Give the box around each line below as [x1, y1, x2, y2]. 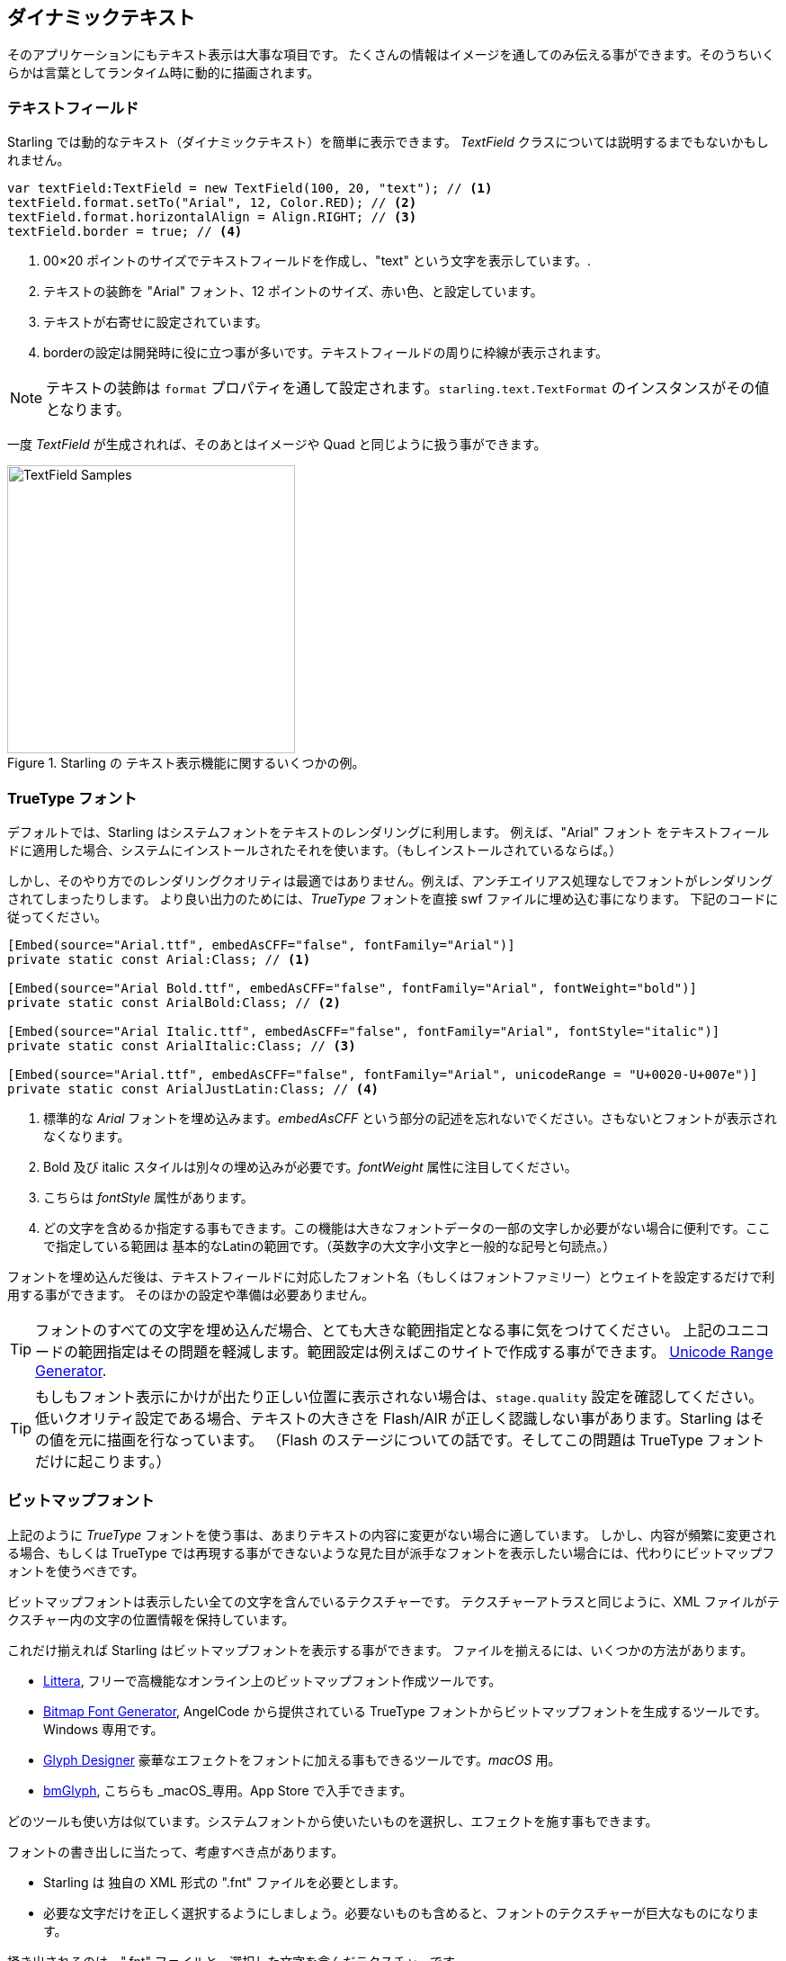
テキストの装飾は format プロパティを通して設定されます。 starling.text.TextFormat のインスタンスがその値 [46, 379, 770, 398]
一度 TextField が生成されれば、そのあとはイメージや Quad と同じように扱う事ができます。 [7, 436, 547, 453]
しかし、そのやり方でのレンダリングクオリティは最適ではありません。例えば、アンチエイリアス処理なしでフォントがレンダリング [7, 872, 773, 888]
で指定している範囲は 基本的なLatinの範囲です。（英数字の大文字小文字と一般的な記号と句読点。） [43, 1237, 616, 1254]
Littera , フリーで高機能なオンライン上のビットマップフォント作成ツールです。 [43, 1672, 502, 1688]
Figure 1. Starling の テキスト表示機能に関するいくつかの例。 [7, 755, 365, 771]
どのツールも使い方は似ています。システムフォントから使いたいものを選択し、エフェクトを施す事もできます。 [7, 1813, 658, 1829]
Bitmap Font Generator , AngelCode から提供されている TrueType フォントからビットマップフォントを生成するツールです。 [43, 1703, 767, 1719]
